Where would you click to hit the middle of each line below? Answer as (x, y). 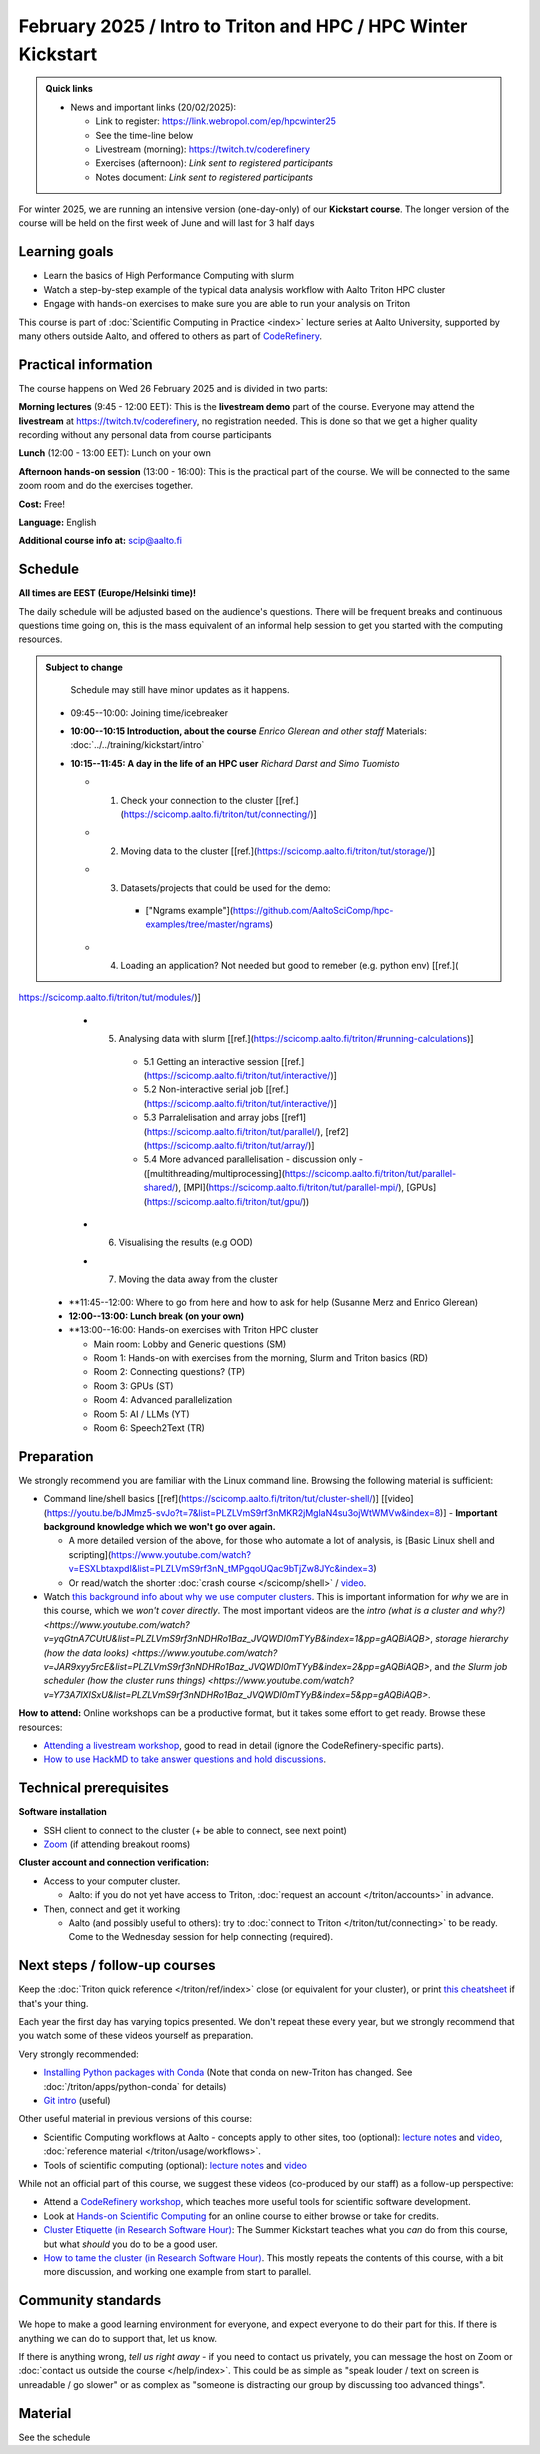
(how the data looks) (86, 1652)
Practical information (86, 364)
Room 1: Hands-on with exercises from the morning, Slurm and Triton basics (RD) (261, 1358)
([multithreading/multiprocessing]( (214, 1173)
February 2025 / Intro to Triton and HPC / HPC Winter (243, 26)
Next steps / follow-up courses (117, 1965)
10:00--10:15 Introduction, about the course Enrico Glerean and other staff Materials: (248, 731)
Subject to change (84, 667)
